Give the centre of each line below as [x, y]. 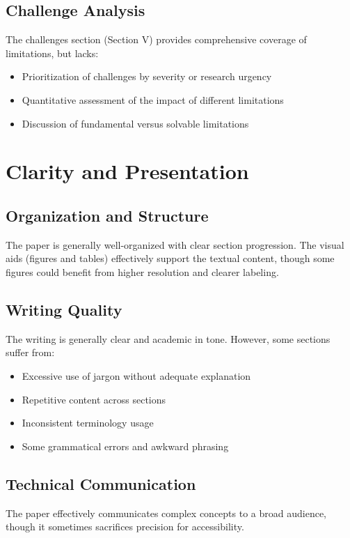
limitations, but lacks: [52, 53]
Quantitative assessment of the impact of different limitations [153, 99]
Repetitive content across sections [94, 399]
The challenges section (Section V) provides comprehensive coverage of [156, 39]
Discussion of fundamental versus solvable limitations [135, 123]
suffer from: [30, 352]
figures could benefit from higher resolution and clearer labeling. [142, 271]
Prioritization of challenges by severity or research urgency [147, 76]
